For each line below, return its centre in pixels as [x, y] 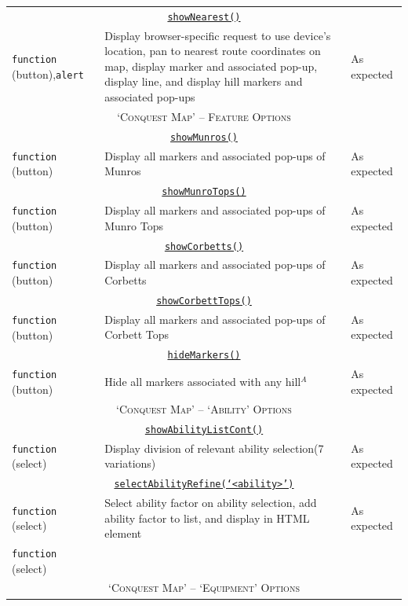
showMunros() [204, 137]
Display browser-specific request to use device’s [218, 35]
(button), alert [48, 73]
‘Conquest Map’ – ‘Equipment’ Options [204, 588]
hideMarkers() [204, 356]
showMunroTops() [204, 192]
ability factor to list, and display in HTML [207, 518]
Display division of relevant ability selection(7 [214, 448]
